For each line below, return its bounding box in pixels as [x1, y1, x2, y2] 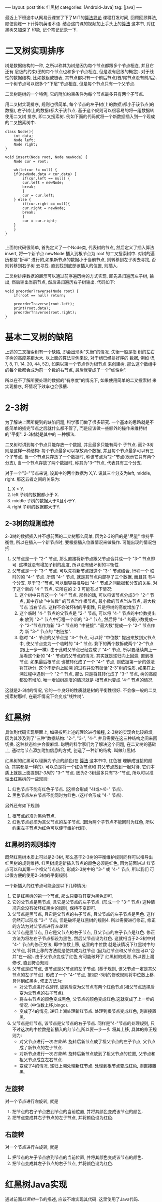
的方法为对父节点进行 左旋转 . [12, 923, 69, 929]
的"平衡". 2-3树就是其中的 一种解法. [5, 431, 76, 437]
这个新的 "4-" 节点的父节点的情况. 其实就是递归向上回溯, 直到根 [28, 653, 154, 659]
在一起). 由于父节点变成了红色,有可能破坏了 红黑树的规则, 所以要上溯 [18, 954, 155, 959]
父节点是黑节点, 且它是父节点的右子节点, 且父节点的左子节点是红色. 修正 [12, 929, 155, 935]
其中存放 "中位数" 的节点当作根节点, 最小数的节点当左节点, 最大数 [26, 598, 156, 604]
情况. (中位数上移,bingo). [19, 1002, 69, 1008]
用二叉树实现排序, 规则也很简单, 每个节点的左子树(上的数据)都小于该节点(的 [5, 101, 155, 107]
